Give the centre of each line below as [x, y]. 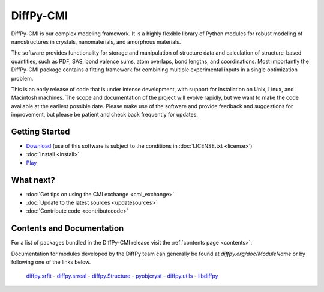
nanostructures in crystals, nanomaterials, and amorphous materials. [96, 41]
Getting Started [40, 131]
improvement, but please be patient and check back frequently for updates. [104, 115]
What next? [33, 180]
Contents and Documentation [67, 228]
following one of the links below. [51, 262]
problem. [22, 78]
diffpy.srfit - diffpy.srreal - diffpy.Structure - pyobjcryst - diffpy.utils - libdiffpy [122, 276]
